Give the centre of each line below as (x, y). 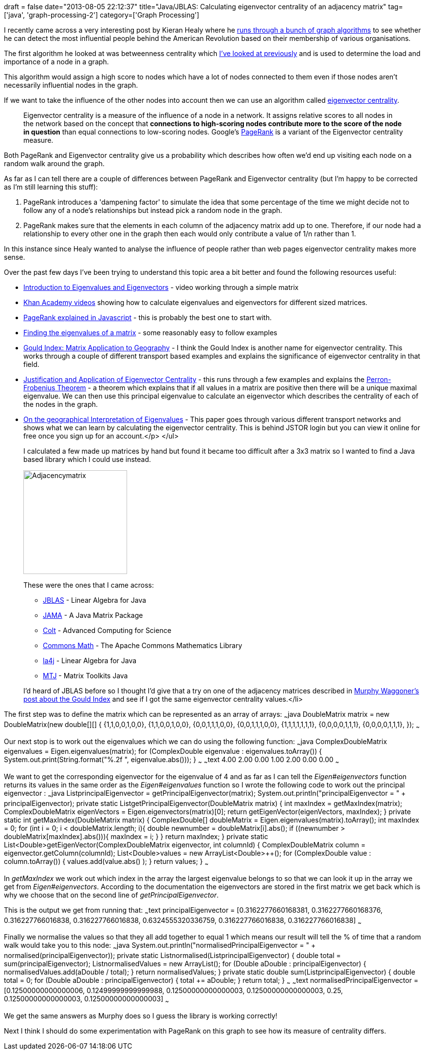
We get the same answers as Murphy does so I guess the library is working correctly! (141, 1016)
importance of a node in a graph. (56, 62)
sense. (15, 257)
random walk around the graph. (54, 163)
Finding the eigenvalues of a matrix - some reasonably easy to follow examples (150, 333)
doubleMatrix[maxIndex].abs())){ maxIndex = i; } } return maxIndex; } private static (136, 836)
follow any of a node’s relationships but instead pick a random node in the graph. (153, 210)
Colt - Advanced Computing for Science (107, 630)
